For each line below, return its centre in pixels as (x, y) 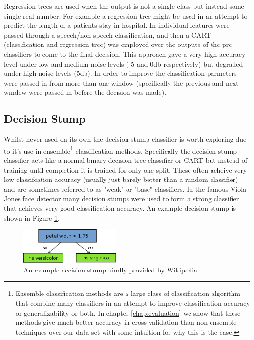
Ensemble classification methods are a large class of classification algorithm (128, 293)
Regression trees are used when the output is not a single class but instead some (124, 6)
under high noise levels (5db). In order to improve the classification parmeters (120, 73)
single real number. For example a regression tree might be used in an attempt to (126, 15)
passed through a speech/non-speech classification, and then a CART (107, 34)
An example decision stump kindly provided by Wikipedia (111, 269)
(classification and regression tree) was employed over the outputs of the (112, 44)
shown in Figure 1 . (32, 217)
